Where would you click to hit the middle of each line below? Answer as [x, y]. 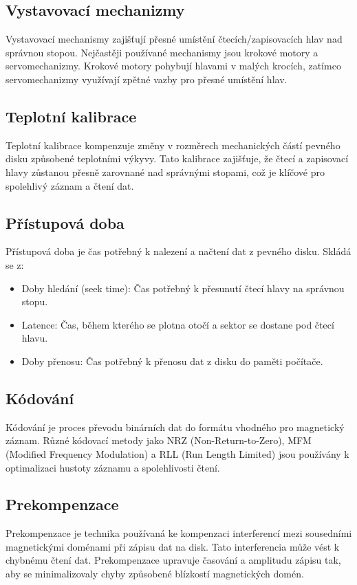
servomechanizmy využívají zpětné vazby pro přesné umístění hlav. [147, 79]
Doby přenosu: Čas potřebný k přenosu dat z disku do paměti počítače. [172, 361]
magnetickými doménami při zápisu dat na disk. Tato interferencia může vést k [173, 546]
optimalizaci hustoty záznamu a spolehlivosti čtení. [113, 467]
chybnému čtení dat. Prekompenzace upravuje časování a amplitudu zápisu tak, [173, 560]
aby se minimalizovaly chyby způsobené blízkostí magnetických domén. [155, 574]
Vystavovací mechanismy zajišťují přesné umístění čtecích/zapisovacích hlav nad [174, 39]
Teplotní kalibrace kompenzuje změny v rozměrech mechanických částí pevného [173, 145]
